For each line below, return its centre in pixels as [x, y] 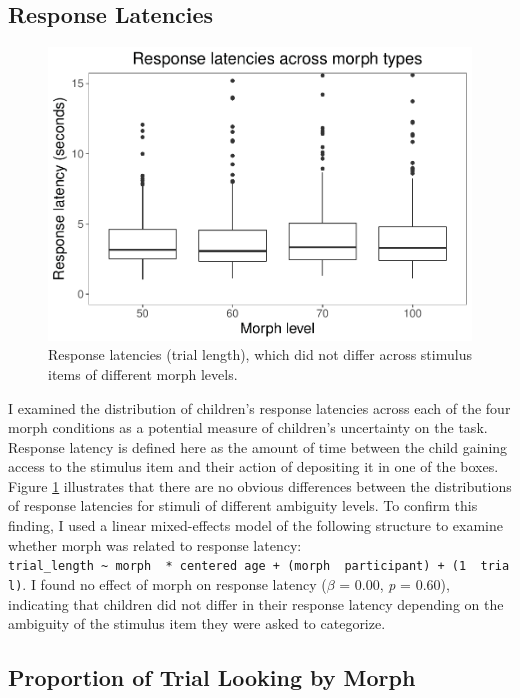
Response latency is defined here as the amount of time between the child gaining [258, 446]
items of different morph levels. [143, 373]
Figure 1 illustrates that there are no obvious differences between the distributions [260, 485]
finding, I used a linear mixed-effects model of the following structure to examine [255, 525]
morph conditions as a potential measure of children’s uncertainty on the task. [248, 427]
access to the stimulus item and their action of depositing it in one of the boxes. [253, 466]
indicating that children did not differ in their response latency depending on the [256, 603]
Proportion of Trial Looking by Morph [212, 677]
